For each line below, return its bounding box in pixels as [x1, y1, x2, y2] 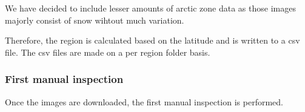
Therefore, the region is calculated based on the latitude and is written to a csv [5, 34, 300, 47]
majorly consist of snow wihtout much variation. [5, 13, 184, 26]
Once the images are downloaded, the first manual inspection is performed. [5, 95, 283, 108]
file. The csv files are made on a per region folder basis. [5, 45, 210, 58]
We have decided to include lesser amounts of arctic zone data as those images [5, 2, 296, 14]
